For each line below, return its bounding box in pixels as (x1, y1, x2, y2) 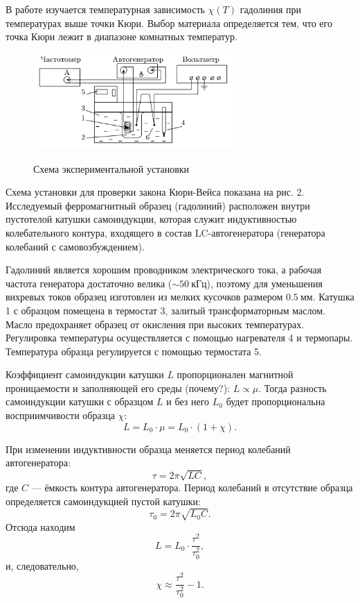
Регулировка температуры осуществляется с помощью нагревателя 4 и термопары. (6, 330, 353, 345)
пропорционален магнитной (177, 367, 294, 382)
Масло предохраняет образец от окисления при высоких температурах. (6, 316, 305, 331)
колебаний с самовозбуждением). (6, 239, 145, 253)
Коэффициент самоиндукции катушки (6, 367, 164, 382)
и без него (166, 394, 210, 409)
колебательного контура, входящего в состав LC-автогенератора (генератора (6, 225, 325, 239)
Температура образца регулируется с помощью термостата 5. (6, 343, 262, 358)
